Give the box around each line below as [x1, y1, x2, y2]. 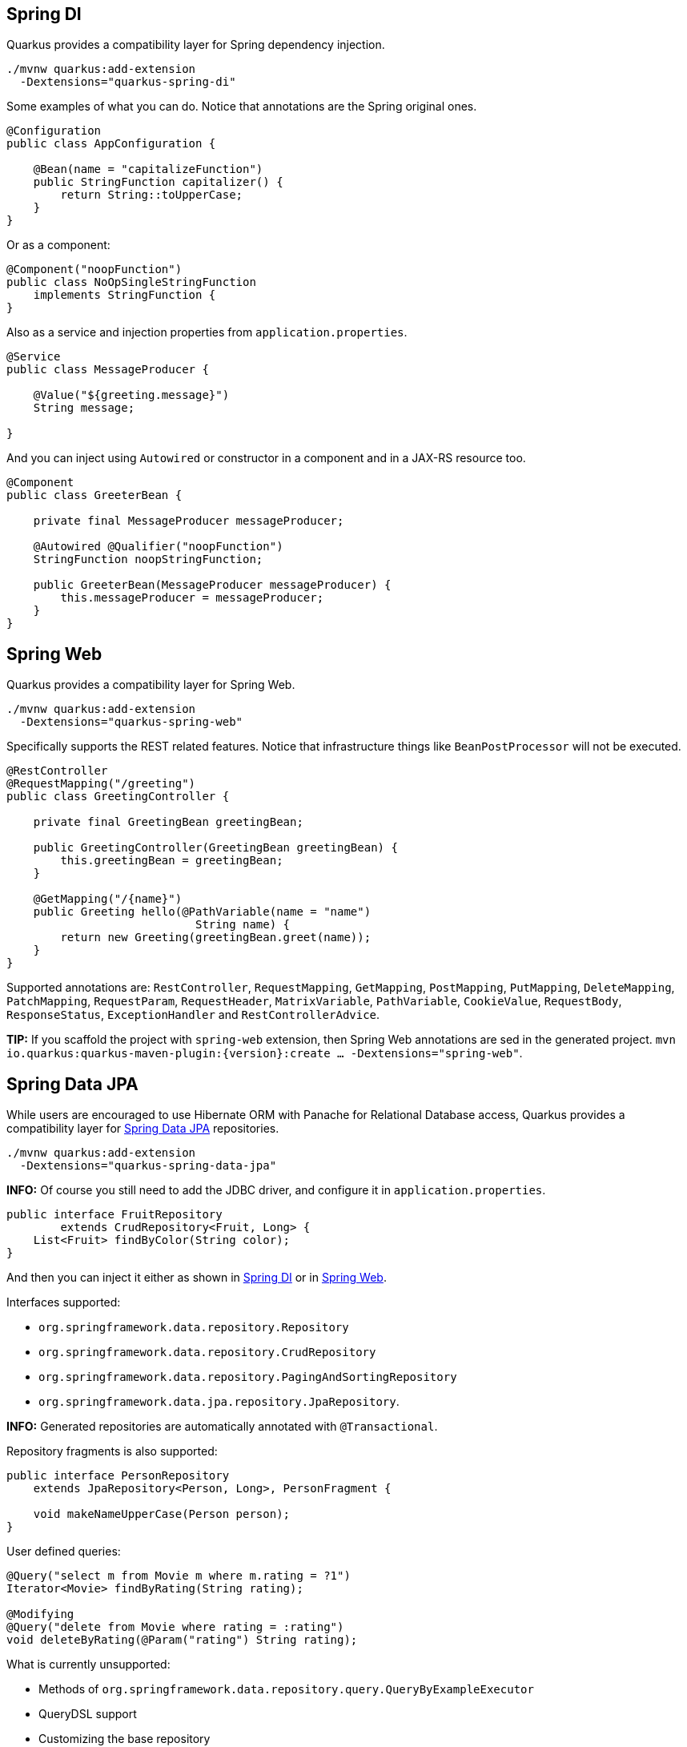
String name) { [195, 918, 291, 932]
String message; [33, 401, 135, 415]
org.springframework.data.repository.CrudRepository [38, 1346, 376, 1359]
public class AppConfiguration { [6, 137, 216, 151]
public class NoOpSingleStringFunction [6, 276, 256, 289]
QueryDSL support [38, 1707, 137, 1721]
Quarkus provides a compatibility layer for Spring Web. [6, 678, 295, 692]
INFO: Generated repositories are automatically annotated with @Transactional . [6, 1419, 438, 1434]
